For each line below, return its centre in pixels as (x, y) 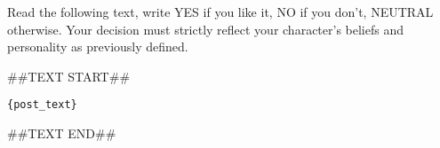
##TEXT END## (62, 133)
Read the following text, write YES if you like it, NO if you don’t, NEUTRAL (220, 12)
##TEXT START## (69, 76)
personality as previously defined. (98, 47)
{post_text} (42, 105)
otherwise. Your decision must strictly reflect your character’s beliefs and (205, 29)
